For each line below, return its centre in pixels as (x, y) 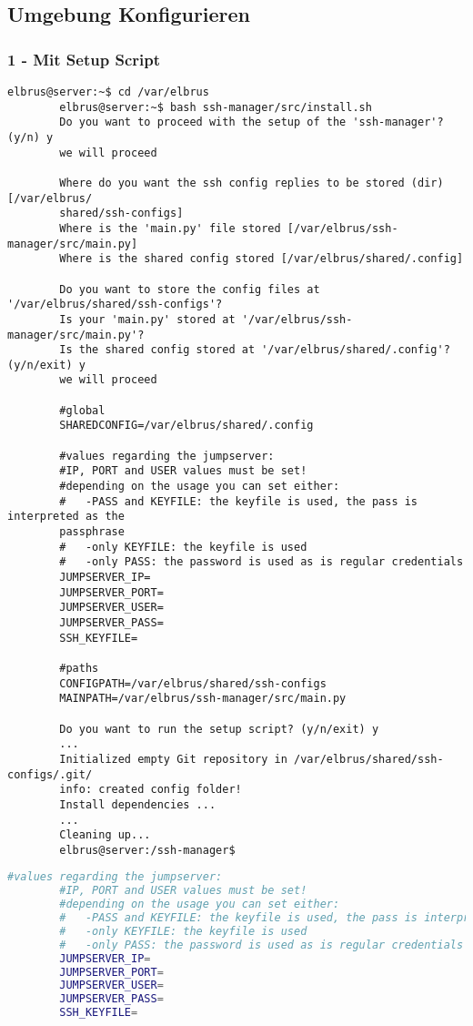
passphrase (92, 532)
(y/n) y (30, 137)
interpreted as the (66, 517)
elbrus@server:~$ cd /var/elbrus (108, 92)
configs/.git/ (50, 774)
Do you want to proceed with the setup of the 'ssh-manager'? (252, 122)
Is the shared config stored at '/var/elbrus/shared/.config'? (255, 350)
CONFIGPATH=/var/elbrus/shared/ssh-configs (193, 683)
